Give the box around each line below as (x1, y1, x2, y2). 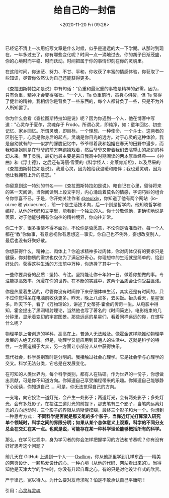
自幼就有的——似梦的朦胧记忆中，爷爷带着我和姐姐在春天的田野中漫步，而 (9, 140, 164, 146)
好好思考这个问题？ (5, 443, 45, 449)
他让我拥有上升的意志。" (5, 172, 56, 178)
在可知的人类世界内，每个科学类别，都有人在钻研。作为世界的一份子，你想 (5, 371, 159, 377)
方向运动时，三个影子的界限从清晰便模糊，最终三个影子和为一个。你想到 (14, 407, 164, 413)
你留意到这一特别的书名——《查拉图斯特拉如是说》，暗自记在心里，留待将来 (5, 182, 162, 189)
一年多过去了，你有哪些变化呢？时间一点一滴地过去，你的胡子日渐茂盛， (14, 51, 164, 57)
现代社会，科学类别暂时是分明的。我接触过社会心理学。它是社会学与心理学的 (5, 354, 164, 360)
